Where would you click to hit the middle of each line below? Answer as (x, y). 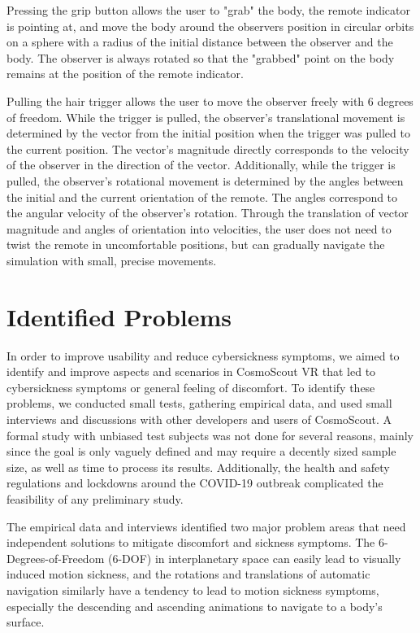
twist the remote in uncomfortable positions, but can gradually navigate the (196, 244)
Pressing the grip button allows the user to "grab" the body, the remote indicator (208, 10)
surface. (26, 622)
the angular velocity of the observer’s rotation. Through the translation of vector (208, 213)
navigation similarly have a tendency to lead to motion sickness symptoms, (193, 589)
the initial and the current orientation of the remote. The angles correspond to (202, 196)
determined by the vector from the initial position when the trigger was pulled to (208, 133)
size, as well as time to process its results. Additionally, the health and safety (198, 467)
